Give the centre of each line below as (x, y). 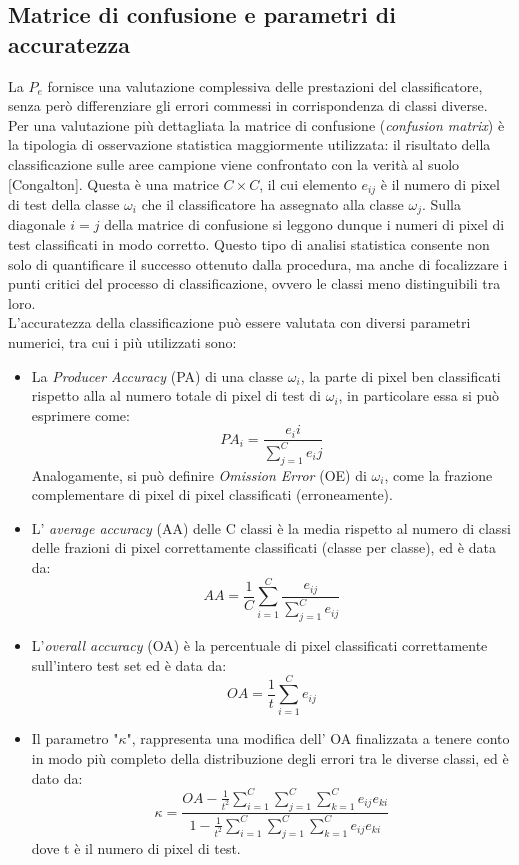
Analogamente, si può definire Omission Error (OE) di (199, 474)
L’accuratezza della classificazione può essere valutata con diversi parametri (239, 322)
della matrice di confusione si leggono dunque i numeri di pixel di (304, 224)
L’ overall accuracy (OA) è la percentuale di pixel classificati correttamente (259, 645)
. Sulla (441, 204)
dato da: (57, 777)
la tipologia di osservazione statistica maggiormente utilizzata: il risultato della (249, 144)
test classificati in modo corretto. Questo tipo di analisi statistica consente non (249, 244)
